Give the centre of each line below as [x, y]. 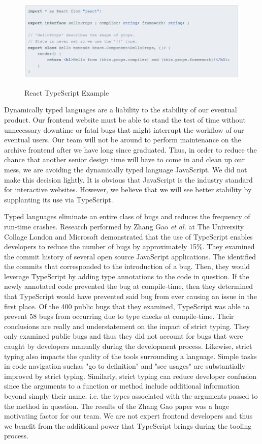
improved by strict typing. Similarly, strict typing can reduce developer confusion [130, 376]
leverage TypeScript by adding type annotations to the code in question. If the [127, 276]
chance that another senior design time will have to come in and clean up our [124, 159]
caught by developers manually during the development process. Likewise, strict [128, 346]
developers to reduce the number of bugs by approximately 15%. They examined [129, 246]
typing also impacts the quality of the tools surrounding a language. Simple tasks [130, 356]
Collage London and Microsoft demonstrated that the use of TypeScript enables [128, 236]
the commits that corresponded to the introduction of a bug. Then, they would [127, 266]
